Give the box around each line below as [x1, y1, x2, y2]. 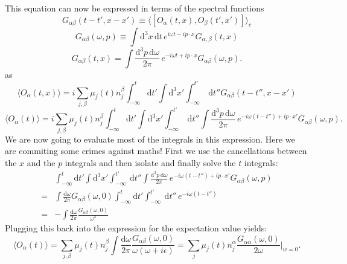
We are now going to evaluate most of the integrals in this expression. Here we [5, 132, 295, 145]
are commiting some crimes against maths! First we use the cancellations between [5, 144, 307, 157]
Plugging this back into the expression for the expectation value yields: [5, 222, 267, 234]
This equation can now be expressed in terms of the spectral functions [5, 2, 264, 14]
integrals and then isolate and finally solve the [65, 156, 236, 169]
